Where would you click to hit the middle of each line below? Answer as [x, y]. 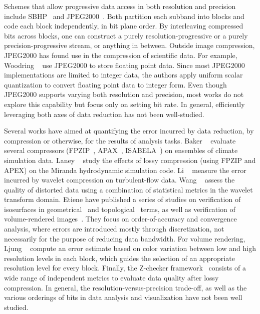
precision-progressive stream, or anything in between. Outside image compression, [129, 45]
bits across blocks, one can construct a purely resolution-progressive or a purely [126, 35]
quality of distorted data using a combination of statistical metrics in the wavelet [128, 189]
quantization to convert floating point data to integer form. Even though [115, 84]
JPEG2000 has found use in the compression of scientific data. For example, [121, 55]
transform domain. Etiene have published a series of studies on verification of [122, 199]
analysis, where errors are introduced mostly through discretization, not [114, 229]
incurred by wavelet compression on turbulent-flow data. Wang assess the [119, 180]
